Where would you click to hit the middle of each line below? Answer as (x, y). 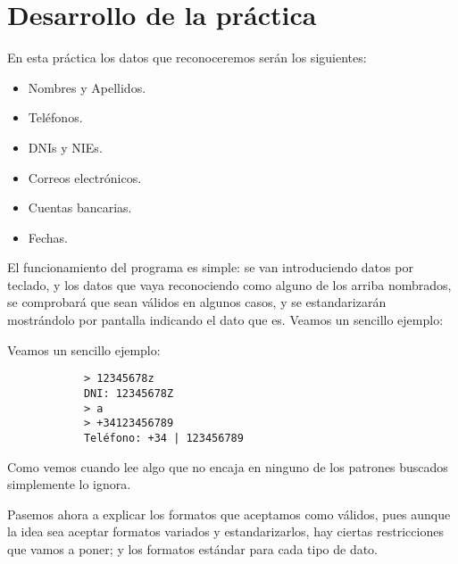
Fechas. (48, 237)
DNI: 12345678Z (129, 393)
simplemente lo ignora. (69, 484)
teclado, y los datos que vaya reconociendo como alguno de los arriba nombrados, (229, 284)
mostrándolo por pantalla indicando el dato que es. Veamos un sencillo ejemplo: (225, 320)
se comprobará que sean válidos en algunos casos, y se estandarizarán (197, 302)
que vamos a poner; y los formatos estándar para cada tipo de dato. (193, 548)
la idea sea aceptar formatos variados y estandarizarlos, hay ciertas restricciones (225, 531)
